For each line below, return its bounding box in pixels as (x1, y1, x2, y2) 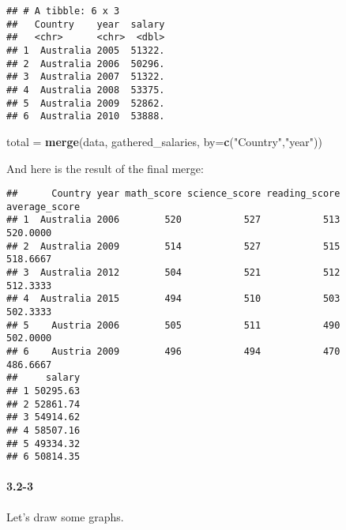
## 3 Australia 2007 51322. (6, 71, 165, 83)
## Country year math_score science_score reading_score (6, 188, 340, 200)
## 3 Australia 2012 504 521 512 (6, 267, 340, 279)
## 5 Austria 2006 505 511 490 (6, 319, 340, 331)
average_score (6, 201, 81, 212)
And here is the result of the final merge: (6, 160, 204, 176)
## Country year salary (6, 18, 165, 30)
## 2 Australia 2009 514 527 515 (6, 240, 340, 252)
